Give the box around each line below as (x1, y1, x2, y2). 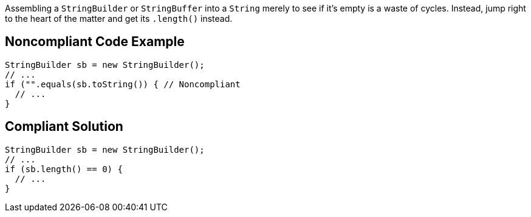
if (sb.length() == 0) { (5, 164, 123, 174)
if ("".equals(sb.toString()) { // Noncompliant (5, 79, 241, 89)
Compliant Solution (5, 119, 123, 135)
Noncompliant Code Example (5, 34, 185, 50)
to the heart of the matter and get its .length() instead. (5, 13, 233, 24)
